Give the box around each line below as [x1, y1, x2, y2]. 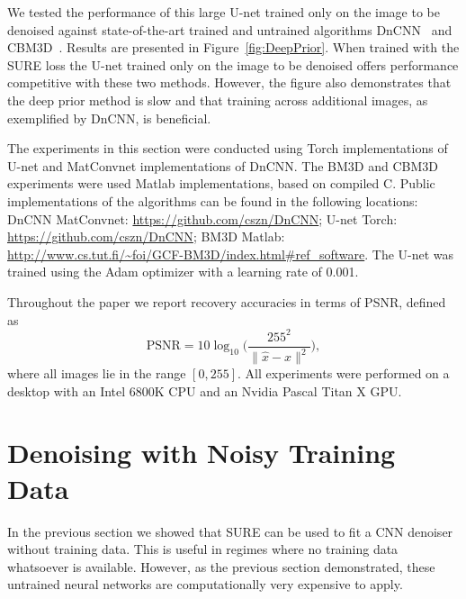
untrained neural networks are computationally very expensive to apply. [7, 575, 403, 594]
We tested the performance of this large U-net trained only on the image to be [7, 3, 440, 21]
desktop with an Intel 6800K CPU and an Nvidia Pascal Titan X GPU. [7, 381, 402, 400]
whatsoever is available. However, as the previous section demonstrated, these [7, 557, 435, 576]
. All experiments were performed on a [237, 364, 450, 382]
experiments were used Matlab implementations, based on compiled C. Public [7, 174, 435, 193]
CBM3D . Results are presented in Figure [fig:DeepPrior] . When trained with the [7, 38, 460, 57]
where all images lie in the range [7, 364, 186, 382]
